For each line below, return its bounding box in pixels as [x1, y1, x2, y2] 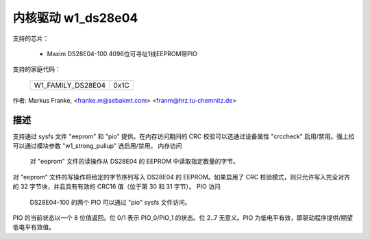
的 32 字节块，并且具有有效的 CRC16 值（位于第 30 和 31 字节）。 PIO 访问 [12, 182, 221, 191]
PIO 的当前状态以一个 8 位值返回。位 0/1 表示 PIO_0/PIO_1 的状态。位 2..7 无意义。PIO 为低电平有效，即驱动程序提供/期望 [12, 213, 353, 222]
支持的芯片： [12, 34, 49, 42]
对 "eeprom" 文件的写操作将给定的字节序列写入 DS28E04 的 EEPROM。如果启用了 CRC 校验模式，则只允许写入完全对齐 [12, 173, 351, 181]
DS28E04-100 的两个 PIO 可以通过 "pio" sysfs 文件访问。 [29, 198, 191, 206]
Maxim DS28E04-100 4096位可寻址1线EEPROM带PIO [47, 49, 198, 58]
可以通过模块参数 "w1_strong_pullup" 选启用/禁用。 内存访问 [12, 142, 182, 150]
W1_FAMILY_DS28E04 [34, 80, 106, 90]
